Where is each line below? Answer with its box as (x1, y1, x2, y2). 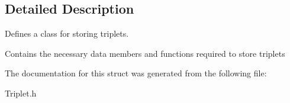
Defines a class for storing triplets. (5, 27, 129, 40)
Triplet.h (5, 86, 37, 99)
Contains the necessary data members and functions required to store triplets (5, 47, 285, 59)
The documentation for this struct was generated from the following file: (5, 67, 267, 79)
